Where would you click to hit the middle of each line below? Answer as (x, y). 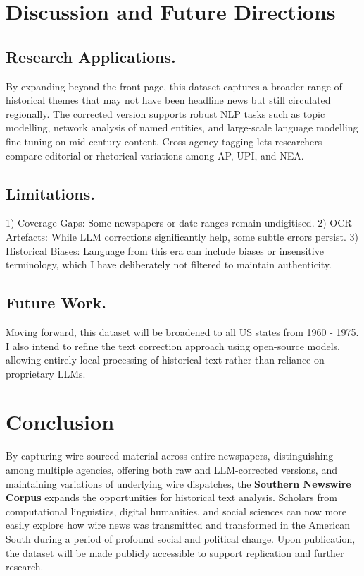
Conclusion (60, 422)
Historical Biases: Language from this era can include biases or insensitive (165, 250)
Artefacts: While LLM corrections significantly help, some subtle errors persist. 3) (182, 236)
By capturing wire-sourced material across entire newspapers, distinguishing (170, 456)
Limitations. (50, 193)
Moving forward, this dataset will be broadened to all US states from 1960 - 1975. (182, 331)
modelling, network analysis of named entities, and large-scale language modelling (182, 127)
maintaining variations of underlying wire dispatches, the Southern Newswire (178, 483)
